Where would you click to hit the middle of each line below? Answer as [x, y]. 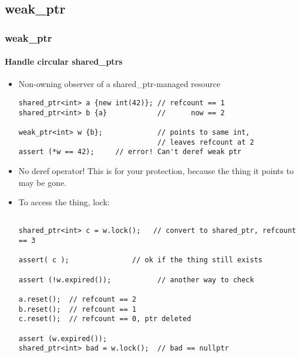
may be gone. [43, 182]
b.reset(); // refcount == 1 [77, 309]
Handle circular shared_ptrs [64, 61]
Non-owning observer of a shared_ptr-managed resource [119, 84]
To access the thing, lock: [64, 202]
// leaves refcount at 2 [206, 142]
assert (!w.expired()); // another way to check [136, 280]
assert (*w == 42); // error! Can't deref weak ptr [130, 152]
